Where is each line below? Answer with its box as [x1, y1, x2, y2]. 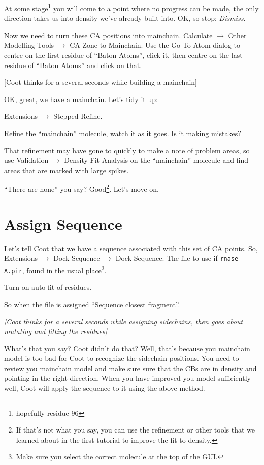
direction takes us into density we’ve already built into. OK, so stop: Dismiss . [4, 13, 246, 23]
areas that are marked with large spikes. [4, 164, 129, 175]
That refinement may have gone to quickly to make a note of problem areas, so [4, 145, 250, 155]
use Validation [4, 155, 49, 165]
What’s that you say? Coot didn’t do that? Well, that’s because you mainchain [4, 343, 250, 353]
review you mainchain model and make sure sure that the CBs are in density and [4, 362, 257, 373]
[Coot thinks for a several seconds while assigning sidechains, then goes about [4, 316, 243, 326]
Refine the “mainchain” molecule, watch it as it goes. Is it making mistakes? [4, 128, 241, 138]
